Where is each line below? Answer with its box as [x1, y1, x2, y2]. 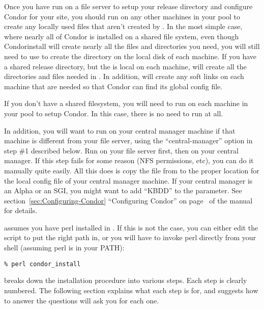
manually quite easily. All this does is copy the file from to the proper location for [4, 165, 259, 175]
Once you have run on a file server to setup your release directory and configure [4, 1, 253, 11]
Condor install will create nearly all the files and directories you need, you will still [4, 41, 260, 51]
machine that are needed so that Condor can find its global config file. [4, 81, 223, 91]
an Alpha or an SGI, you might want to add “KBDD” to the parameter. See [4, 185, 242, 196]
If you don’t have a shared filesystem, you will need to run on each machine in [4, 98, 248, 109]
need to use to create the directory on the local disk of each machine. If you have [4, 50, 257, 61]
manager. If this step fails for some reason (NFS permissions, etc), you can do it [4, 155, 254, 166]
